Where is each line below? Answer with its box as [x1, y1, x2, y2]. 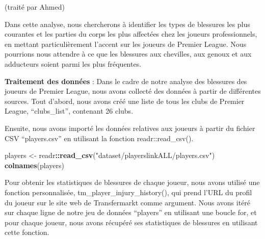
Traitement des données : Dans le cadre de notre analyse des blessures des [5, 75, 247, 86]
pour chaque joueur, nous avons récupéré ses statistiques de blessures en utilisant [5, 217, 258, 227]
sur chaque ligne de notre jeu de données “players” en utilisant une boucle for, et [5, 207, 257, 218]
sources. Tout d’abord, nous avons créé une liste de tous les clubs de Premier [5, 95, 245, 106]
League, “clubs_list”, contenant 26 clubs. [5, 105, 134, 116]
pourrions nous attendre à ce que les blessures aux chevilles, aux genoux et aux [5, 48, 252, 59]
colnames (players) [5, 160, 64, 170]
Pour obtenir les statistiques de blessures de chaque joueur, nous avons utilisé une [5, 177, 260, 188]
